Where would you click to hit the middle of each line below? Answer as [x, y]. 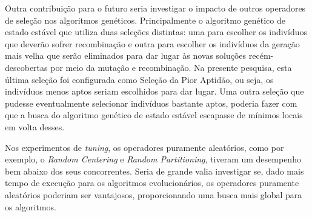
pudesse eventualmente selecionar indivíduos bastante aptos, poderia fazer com [151, 103]
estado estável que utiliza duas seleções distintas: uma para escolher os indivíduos [156, 32]
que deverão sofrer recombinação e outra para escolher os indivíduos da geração [152, 43]
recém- [261, 55]
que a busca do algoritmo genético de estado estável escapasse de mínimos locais [154, 115]
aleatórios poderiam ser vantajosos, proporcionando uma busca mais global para [154, 194]
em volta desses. [35, 126]
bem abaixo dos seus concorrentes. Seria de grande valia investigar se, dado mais [154, 171]
